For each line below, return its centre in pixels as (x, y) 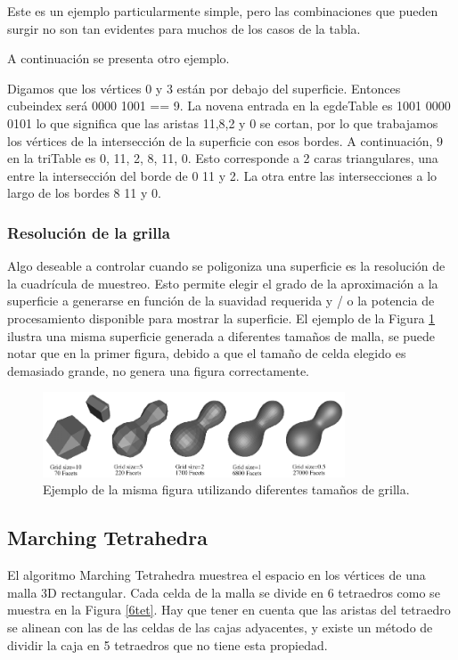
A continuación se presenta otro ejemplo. (119, 58)
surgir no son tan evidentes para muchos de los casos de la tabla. (184, 28)
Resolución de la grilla (89, 232)
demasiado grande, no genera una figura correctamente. (158, 370)
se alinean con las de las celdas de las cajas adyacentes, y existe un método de (220, 627)
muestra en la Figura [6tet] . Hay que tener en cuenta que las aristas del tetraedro (229, 610)
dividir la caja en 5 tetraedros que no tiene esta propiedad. (168, 644)
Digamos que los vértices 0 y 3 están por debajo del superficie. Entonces (204, 88)
